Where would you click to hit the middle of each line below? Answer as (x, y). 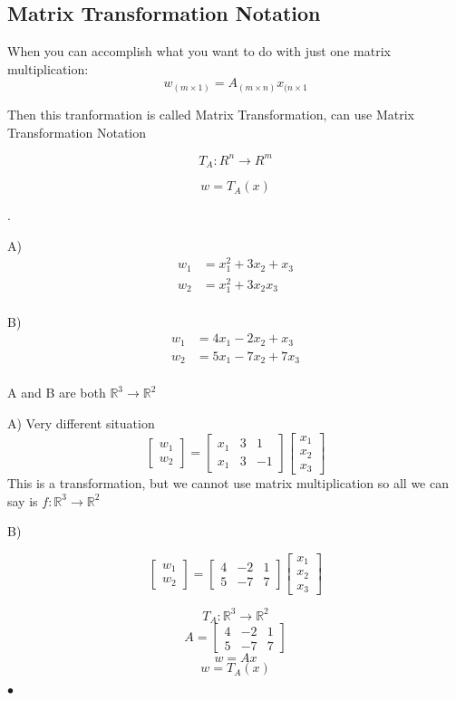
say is (23, 500)
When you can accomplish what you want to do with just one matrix (199, 51)
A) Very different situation (81, 423)
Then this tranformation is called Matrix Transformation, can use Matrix (211, 114)
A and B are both (57, 393)
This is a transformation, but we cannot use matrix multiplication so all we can (228, 483)
